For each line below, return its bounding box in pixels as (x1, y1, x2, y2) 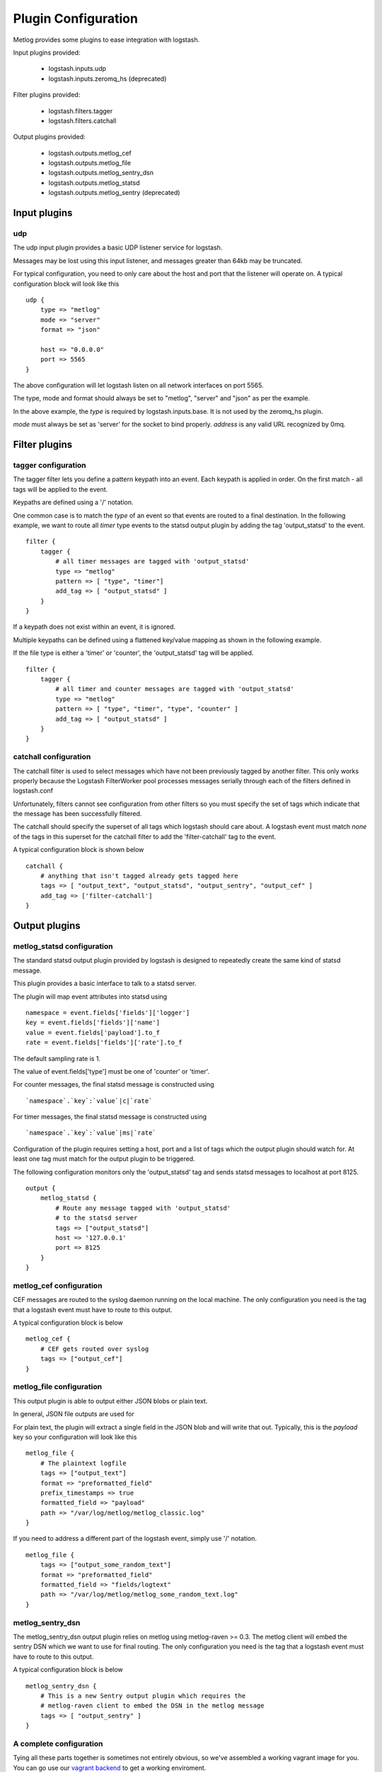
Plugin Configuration (13, 11, 138, 26)
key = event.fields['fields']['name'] (25, 1019, 161, 1027)
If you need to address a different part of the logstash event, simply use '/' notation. (13, 1535, 257, 1543)
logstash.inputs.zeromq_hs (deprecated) (48, 74, 167, 83)
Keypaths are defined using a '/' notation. (13, 498, 134, 507)
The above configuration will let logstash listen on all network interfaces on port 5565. (13, 381, 264, 390)
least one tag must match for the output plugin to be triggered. (13, 1155, 195, 1163)
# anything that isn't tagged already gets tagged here (40, 872, 238, 880)
